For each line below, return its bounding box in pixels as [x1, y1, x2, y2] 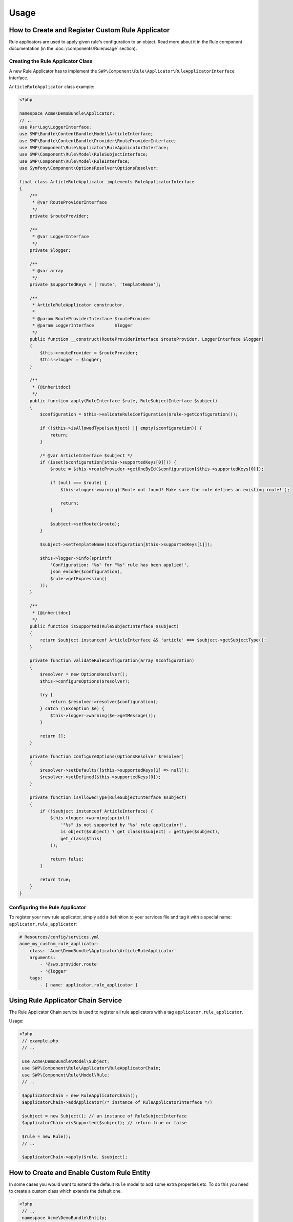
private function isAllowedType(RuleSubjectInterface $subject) [29, 795, 187, 800]
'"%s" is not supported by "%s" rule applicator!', [60, 822, 187, 828]
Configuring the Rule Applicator [9, 904, 86, 911]
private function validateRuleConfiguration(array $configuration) [29, 658, 195, 663]
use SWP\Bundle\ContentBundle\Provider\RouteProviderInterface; [19, 138, 177, 144]
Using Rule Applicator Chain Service [9, 996, 122, 1004]
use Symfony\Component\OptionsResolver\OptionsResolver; [19, 165, 159, 171]
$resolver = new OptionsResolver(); [40, 672, 128, 677]
